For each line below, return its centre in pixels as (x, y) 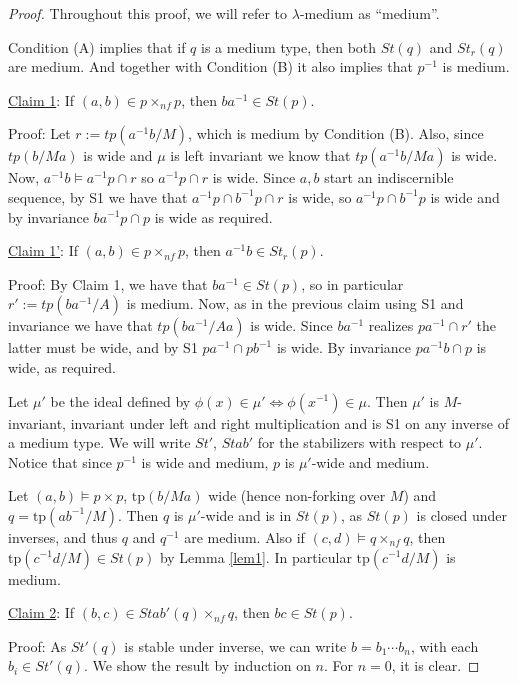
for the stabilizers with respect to (359, 442)
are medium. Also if (244, 536)
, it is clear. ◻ (435, 665)
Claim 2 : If (41, 612)
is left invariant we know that (260, 155)
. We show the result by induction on (197, 665)
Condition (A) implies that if (97, 46)
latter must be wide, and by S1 (103, 347)
